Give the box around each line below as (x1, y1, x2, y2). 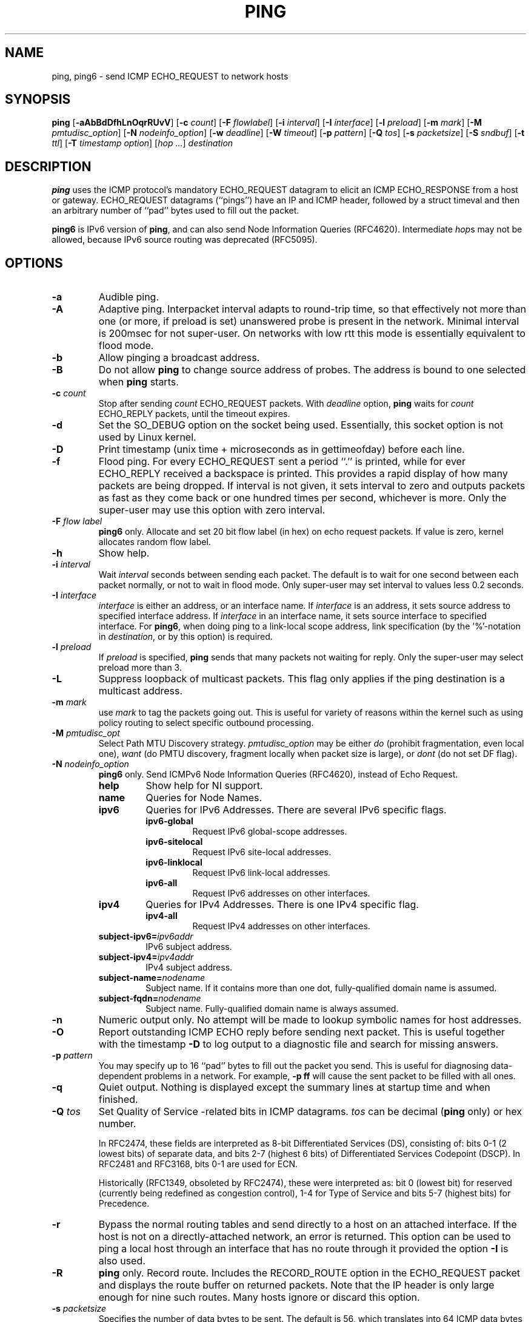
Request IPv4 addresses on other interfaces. (192, 921, 370, 932)
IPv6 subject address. (145, 941, 232, 952)
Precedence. (98, 1198, 150, 1209)
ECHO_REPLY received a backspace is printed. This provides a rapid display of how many (98, 467, 508, 480)
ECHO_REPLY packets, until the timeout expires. (98, 408, 290, 419)
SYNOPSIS (5, 92, 71, 107)
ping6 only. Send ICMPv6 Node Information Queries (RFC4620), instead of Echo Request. (98, 769, 458, 780)
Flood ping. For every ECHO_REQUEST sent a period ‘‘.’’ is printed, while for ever (98, 455, 466, 468)
